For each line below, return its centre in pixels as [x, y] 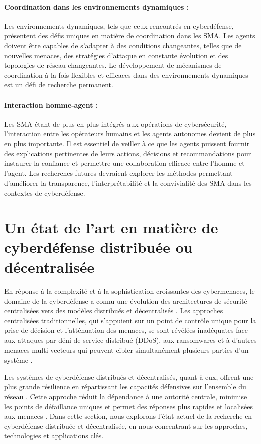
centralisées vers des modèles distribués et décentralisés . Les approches [114, 310]
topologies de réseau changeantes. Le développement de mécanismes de [113, 65]
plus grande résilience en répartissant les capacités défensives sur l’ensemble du [125, 386]
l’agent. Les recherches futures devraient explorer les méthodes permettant [118, 173]
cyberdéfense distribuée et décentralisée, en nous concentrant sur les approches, [126, 426]
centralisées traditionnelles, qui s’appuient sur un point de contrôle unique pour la [130, 320]
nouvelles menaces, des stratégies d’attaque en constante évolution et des [116, 55]
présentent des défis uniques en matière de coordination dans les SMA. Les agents [130, 35]
